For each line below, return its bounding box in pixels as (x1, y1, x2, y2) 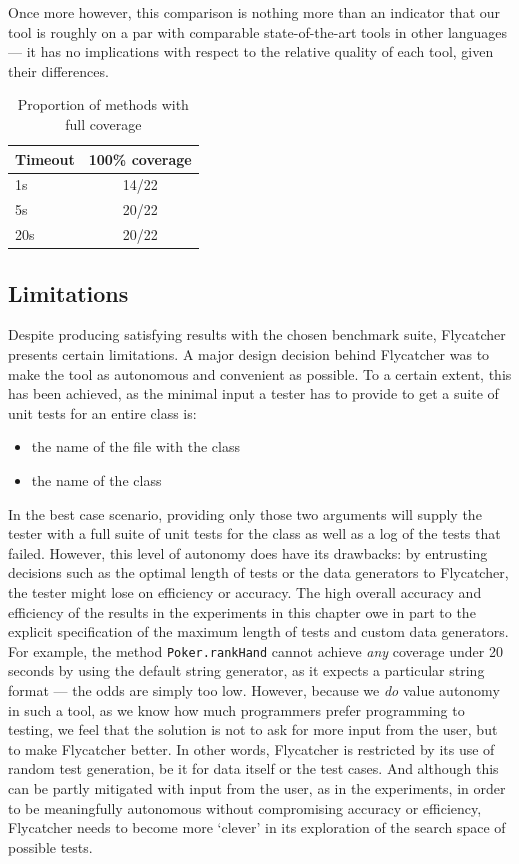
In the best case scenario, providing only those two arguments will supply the (8, 503, 482, 524)
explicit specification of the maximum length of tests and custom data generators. (8, 621, 509, 642)
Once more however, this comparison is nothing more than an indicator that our (8, 2, 501, 22)
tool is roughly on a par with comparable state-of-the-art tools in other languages (8, 21, 508, 42)
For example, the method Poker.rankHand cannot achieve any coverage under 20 (8, 640, 503, 661)
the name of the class (31, 469, 162, 490)
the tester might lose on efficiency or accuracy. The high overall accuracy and (8, 581, 482, 602)
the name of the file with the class (31, 436, 240, 457)
